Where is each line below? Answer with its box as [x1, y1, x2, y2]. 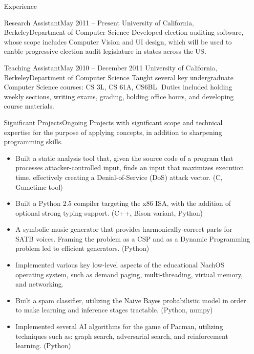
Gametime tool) [15, 181, 63, 192]
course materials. [4, 101, 54, 111]
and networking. [15, 279, 64, 289]
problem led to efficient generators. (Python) [15, 243, 149, 253]
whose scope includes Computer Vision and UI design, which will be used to [4, 36, 232, 46]
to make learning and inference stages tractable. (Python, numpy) [15, 305, 213, 315]
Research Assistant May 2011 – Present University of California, [4, 17, 194, 27]
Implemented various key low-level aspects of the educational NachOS [15, 260, 225, 270]
